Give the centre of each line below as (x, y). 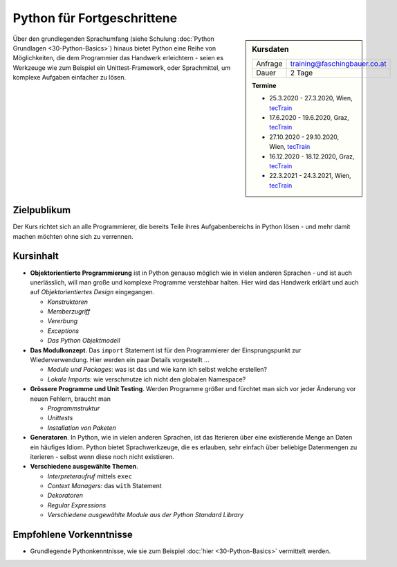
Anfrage (269, 64)
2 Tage (302, 73)
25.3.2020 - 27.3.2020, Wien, (311, 98)
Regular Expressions (77, 505)
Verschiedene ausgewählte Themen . (84, 467)
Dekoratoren (65, 496)
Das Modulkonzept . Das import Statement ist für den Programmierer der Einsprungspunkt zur (166, 350)
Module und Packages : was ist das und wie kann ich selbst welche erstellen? (157, 370)
